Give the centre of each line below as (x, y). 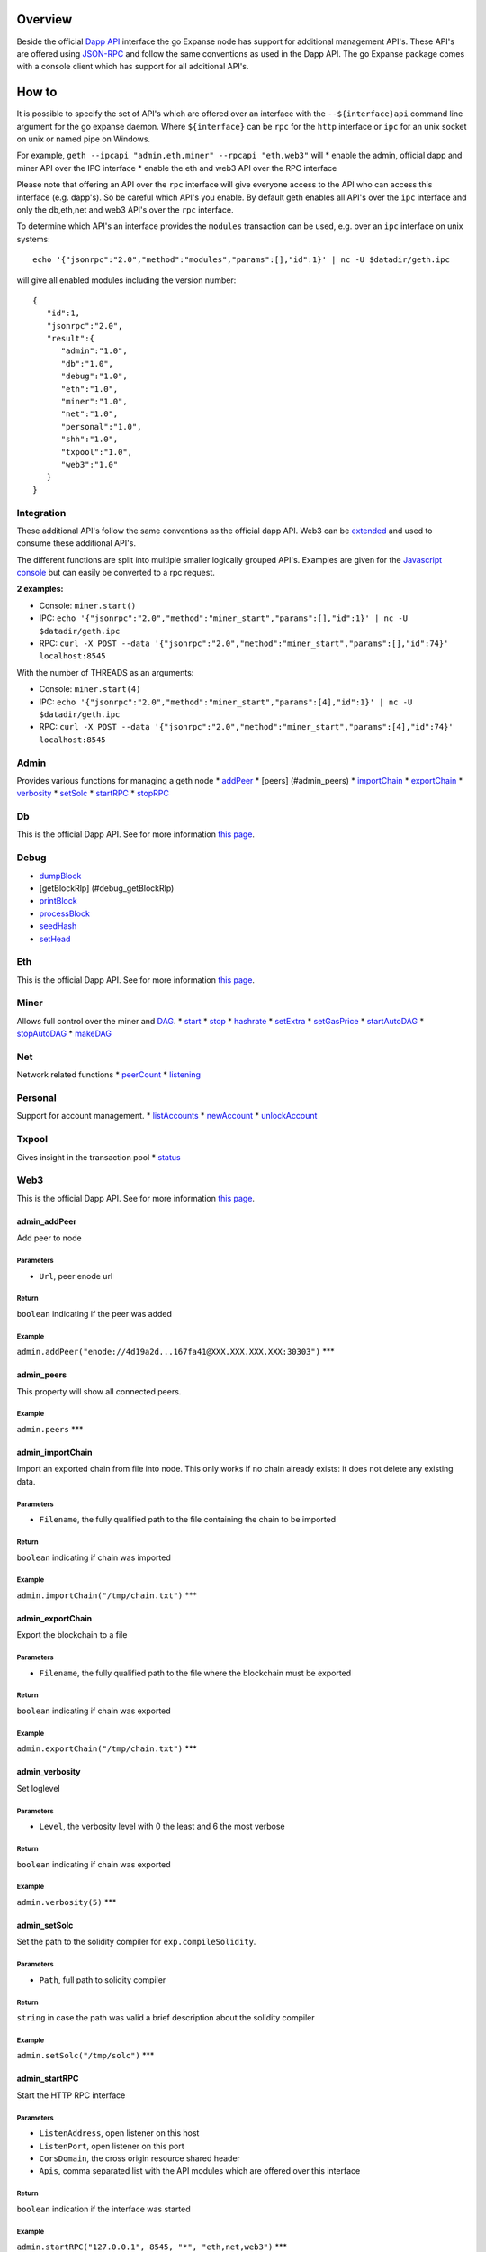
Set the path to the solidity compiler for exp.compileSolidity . (136, 1942)
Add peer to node (49, 1238)
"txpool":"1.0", (97, 452)
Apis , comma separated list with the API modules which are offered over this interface (200, 2171)
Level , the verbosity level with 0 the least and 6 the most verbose (162, 1826)
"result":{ (70, 339)
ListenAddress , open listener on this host (119, 2133)
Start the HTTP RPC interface (71, 2095)
